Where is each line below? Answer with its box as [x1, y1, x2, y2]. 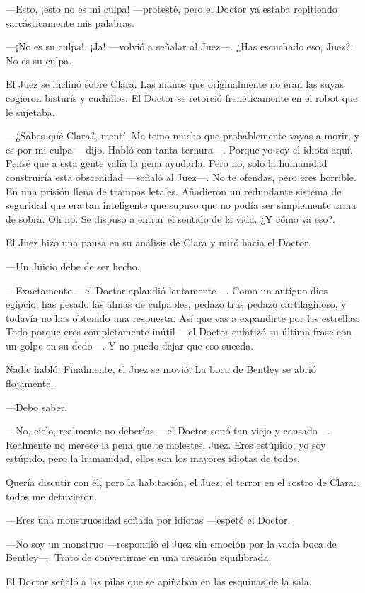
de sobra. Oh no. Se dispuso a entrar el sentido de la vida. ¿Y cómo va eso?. [6, 211, 335, 226]
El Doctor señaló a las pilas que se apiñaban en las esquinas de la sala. [6, 574, 312, 588]
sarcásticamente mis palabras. [6, 15, 134, 30]
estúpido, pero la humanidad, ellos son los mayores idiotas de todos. [6, 451, 300, 466]
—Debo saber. [6, 399, 68, 414]
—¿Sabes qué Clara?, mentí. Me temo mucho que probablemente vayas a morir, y [6, 128, 359, 143]
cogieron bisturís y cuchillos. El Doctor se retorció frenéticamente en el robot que [6, 90, 358, 105]
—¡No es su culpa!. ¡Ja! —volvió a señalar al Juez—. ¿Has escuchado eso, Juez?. [6, 39, 354, 54]
